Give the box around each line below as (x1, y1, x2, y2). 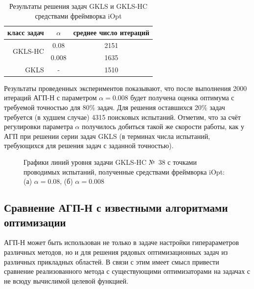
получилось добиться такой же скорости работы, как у (82, 121, 244, 132)
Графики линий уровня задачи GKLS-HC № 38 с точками (23, 156, 197, 167)
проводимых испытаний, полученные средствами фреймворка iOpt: (23, 166, 225, 177)
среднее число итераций (73, 27, 150, 38)
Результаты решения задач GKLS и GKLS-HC (9, 1, 148, 11)
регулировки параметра (4, 121, 73, 132)
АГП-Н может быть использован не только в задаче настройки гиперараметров (4, 237, 239, 247)
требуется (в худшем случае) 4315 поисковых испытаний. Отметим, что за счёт (4, 111, 241, 122)
